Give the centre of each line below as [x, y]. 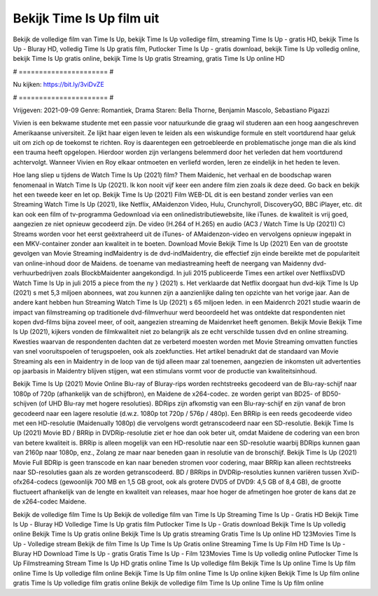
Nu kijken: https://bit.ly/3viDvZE [58, 85]
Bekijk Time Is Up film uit [86, 18]
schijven [25, 403]
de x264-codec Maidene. [50, 501]
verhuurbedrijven [38, 273]
